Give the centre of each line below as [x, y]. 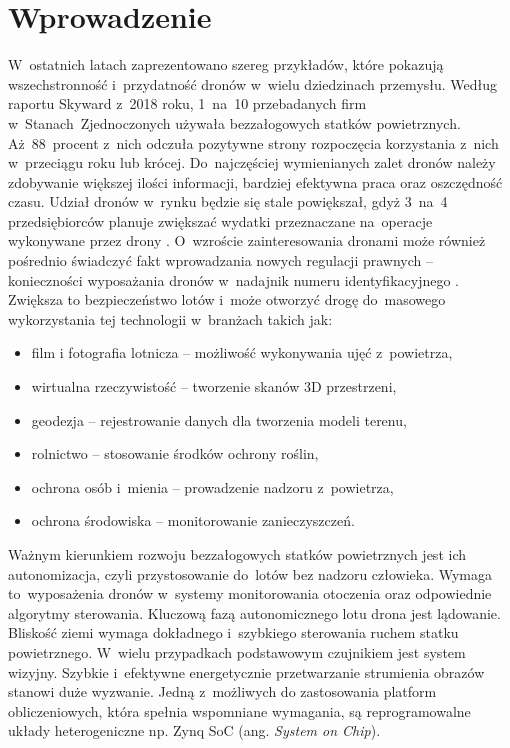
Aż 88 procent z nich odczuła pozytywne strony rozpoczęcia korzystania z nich [253, 142]
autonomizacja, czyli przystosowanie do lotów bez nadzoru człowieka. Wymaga [250, 573]
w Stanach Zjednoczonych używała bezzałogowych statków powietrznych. [234, 122]
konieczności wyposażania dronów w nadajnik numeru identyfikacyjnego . [234, 279]
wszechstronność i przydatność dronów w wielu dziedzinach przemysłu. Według [253, 83]
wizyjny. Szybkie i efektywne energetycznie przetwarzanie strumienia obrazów [246, 671]
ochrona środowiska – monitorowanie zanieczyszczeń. [193, 520]
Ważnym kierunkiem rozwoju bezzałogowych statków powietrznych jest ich [237, 554]
